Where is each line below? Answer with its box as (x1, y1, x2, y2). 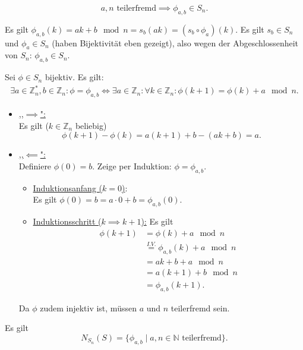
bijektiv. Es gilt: (45, 71, 104, 83)
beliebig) (75, 119, 107, 131)
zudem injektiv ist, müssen (40, 301, 137, 314)
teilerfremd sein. (171, 301, 230, 314)
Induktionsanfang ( (33, 181, 102, 194)
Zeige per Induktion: (97, 159, 172, 172)
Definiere (18, 159, 52, 172)
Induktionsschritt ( (33, 215, 102, 228)
